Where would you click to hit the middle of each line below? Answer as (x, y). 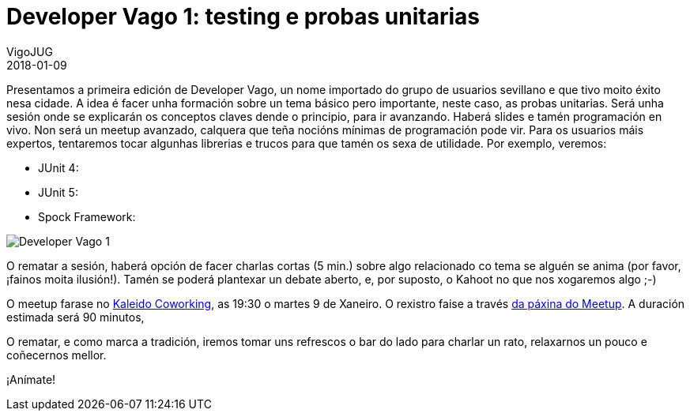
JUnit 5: (58, 192)
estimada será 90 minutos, (75, 317)
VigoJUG (30, 51)
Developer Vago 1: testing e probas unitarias (243, 17)
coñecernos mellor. (57, 355)
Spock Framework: (87, 216)
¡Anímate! (31, 379)
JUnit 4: (58, 167)
